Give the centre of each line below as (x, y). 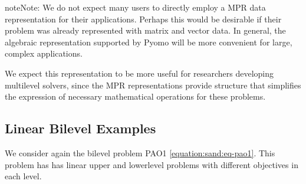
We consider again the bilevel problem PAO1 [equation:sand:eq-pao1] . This (140, 152)
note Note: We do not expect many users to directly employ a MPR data (135, 7)
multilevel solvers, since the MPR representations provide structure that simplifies (153, 85)
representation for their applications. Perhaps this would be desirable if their (143, 19)
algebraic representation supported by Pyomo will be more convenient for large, (149, 42)
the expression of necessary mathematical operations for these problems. (135, 96)
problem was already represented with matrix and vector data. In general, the (145, 30)
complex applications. (44, 53)
